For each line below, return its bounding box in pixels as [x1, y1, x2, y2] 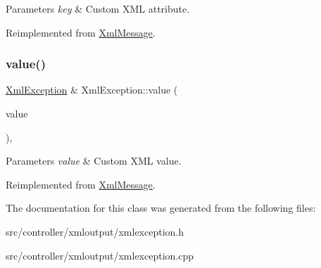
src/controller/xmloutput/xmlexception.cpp [6, 248, 194, 262]
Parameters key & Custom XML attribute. [6, 1, 190, 15]
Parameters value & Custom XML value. [6, 153, 182, 168]
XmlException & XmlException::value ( [6, 82, 178, 97]
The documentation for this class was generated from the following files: [6, 200, 316, 215]
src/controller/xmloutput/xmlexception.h [6, 224, 184, 238]
